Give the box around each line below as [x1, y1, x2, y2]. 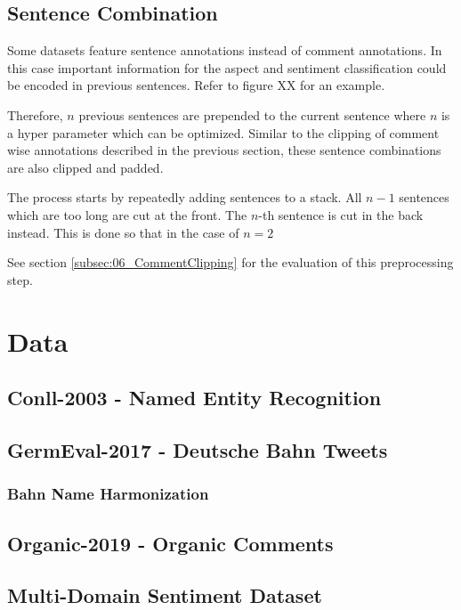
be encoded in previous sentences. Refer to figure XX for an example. [7, 76, 385, 94]
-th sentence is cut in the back [258, 205, 424, 224]
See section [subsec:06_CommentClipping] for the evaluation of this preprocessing [7, 253, 454, 272]
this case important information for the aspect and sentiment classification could [7, 58, 447, 77]
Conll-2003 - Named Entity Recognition [7, 384, 382, 411]
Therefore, [7, 105, 63, 124]
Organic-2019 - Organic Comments [7, 529, 334, 557]
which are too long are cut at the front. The [7, 205, 247, 224]
